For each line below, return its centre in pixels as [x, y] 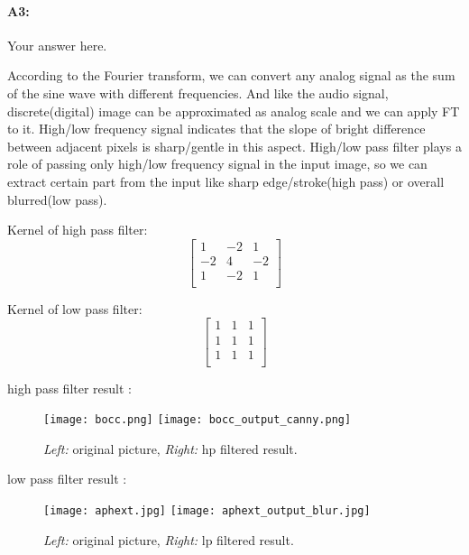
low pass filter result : [67, 479]
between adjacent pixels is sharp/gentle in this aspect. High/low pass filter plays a [234, 146]
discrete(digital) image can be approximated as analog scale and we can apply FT [234, 111]
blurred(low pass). [57, 199]
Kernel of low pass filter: [75, 308]
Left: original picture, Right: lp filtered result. [169, 539]
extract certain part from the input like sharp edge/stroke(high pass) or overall [226, 181]
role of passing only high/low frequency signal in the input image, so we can [217, 164]
